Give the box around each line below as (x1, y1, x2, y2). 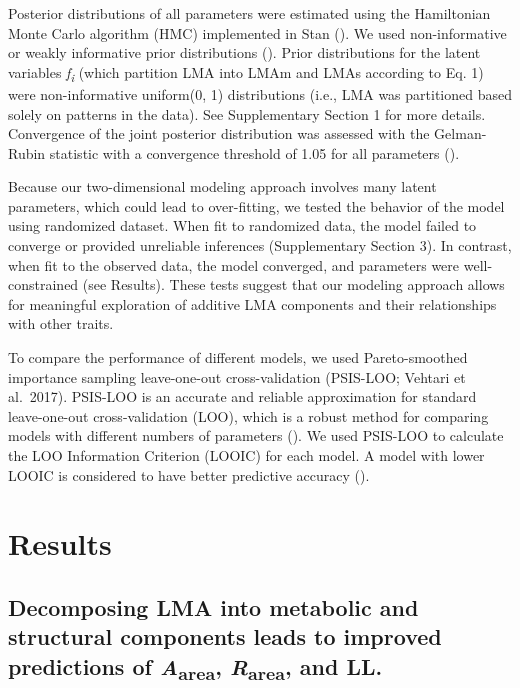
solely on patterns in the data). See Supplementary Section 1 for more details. (8, 103, 486, 124)
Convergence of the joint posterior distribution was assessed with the (8, 123, 430, 144)
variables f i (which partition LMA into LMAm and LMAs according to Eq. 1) (8, 61, 484, 85)
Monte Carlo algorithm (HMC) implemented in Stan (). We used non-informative (8, 22, 507, 43)
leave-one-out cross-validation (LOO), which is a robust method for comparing (8, 405, 489, 426)
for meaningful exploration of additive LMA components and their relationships (8, 293, 497, 314)
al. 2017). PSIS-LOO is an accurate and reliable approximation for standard (8, 386, 477, 407)
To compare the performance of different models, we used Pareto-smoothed (8, 347, 468, 368)
